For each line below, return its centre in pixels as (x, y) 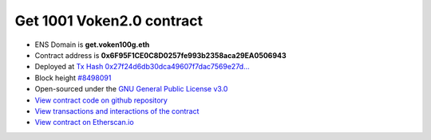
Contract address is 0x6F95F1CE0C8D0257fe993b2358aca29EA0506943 (160, 55)
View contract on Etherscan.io (85, 122)
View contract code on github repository (101, 100)
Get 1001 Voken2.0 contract (109, 21)
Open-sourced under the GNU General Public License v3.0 (131, 89)
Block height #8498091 (73, 78)
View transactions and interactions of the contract (117, 111)
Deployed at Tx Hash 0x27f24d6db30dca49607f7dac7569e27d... (142, 67)
